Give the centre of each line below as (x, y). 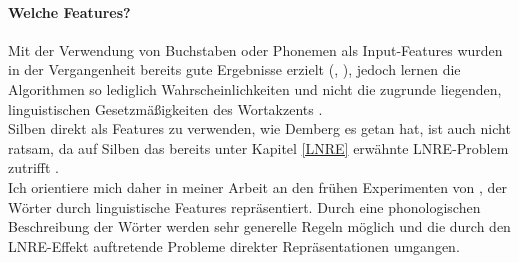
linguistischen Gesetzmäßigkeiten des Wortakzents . (165, 108)
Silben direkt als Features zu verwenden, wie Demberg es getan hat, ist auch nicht (259, 128)
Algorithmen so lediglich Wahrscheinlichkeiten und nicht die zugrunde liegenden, (255, 88)
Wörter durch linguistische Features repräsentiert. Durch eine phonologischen (244, 206)
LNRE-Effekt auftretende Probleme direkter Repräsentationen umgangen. (234, 245)
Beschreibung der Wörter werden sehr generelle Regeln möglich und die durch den (259, 226)
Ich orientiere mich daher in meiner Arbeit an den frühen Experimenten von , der (258, 186)
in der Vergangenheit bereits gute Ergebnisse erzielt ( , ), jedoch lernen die (234, 69)
